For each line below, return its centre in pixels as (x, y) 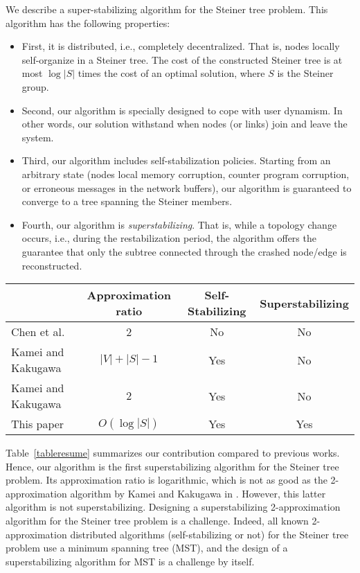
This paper (38, 424)
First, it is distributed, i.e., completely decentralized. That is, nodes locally (181, 46)
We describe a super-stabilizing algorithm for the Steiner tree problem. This (167, 9)
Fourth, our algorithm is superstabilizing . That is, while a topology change (179, 224)
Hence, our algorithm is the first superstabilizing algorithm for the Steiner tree (172, 466)
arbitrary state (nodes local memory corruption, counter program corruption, (186, 174)
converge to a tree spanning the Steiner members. (127, 201)
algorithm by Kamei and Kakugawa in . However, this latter (198, 493)
